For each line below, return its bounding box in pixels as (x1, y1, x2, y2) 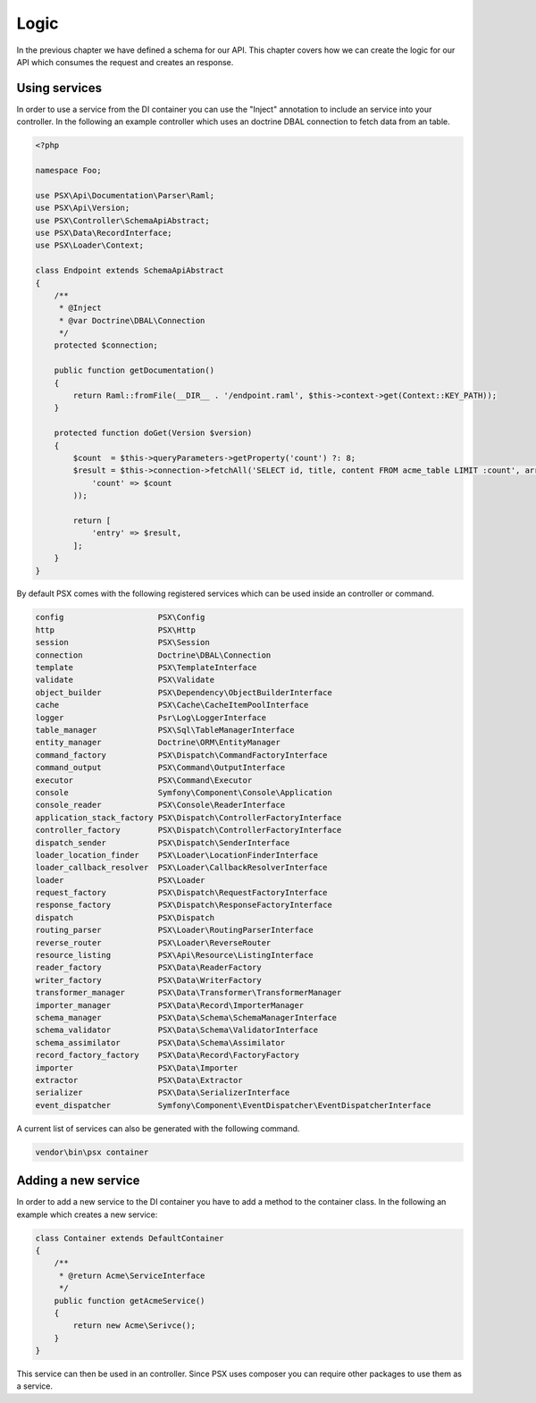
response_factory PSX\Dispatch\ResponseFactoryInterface (35, 900, 332, 911)
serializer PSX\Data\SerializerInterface (35, 1088, 290, 1098)
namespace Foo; (35, 165, 102, 175)
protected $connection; (54, 340, 158, 350)
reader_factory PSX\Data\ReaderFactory (35, 962, 263, 973)
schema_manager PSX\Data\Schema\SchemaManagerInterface (35, 1012, 338, 1022)
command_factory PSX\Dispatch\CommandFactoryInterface (35, 750, 328, 760)
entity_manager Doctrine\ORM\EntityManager (35, 737, 281, 748)
